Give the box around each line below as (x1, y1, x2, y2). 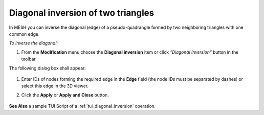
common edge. (9, 31, 40, 37)
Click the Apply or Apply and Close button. (21, 92, 109, 98)
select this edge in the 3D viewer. (21, 83, 88, 89)
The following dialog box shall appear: (9, 65, 86, 71)
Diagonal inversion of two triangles (9, 7, 154, 18)
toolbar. (21, 56, 37, 62)
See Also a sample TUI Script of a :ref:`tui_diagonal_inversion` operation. (9, 103, 156, 109)
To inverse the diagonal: (9, 40, 58, 46)
